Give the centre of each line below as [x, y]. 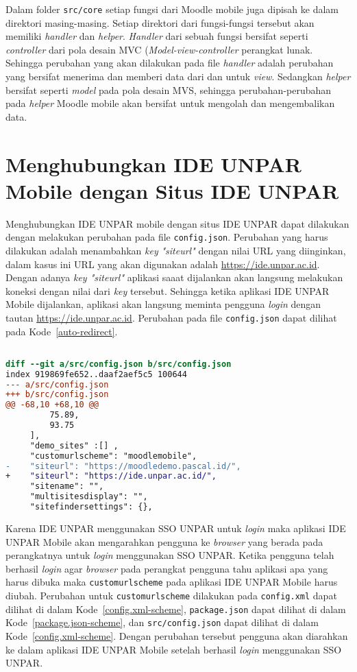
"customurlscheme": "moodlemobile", [113, 456]
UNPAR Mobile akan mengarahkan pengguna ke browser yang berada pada [164, 541]
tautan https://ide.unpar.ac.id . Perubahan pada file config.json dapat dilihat [171, 317]
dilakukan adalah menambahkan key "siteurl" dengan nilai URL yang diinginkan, [176, 250]
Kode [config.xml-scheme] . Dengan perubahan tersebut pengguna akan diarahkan [177, 635]
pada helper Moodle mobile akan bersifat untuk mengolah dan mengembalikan [170, 103]
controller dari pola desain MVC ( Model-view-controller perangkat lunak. [159, 49]
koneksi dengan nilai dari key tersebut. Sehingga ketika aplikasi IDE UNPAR [168, 290]
